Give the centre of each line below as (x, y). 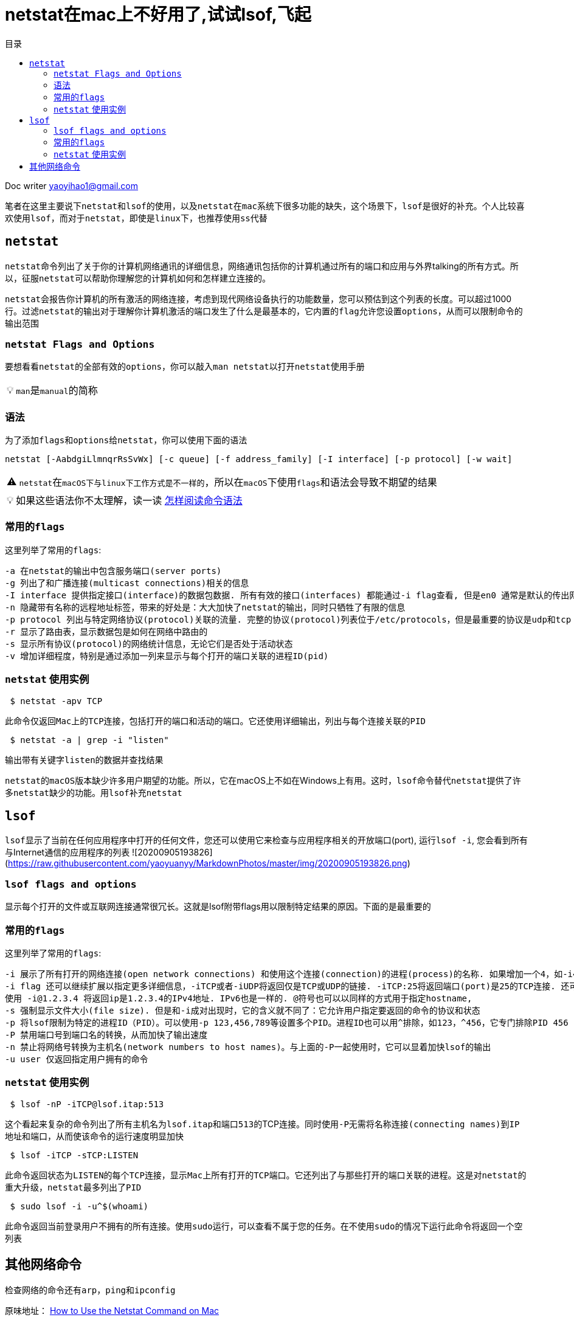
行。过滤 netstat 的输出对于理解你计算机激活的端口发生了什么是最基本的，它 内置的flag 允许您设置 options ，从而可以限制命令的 (264, 311)
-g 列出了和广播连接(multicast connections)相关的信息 (127, 583)
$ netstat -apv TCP (56, 701)
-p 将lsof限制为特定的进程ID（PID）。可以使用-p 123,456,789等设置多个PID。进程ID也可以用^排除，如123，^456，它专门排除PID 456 (287, 1022)
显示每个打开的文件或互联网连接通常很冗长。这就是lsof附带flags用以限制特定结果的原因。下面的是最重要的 (218, 907)
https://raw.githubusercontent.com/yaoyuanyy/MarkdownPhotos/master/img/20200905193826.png (208, 863)
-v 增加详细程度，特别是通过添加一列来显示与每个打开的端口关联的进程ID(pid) (167, 656)
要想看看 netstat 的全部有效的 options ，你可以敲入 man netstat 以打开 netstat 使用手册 (185, 367)
